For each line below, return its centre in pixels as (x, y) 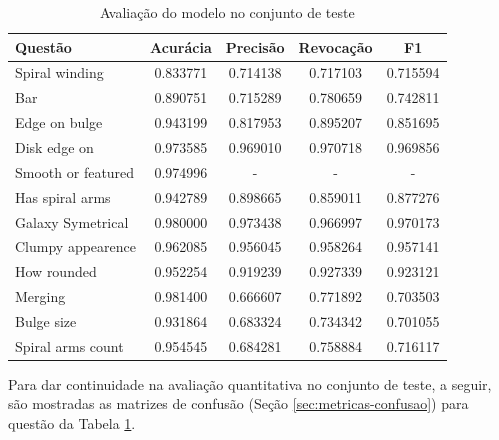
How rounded (56, 271)
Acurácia (181, 46)
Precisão (255, 46)
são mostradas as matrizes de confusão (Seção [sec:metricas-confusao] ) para (238, 403)
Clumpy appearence (75, 246)
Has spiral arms (63, 196)
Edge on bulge (59, 122)
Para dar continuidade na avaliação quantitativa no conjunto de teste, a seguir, (250, 383)
